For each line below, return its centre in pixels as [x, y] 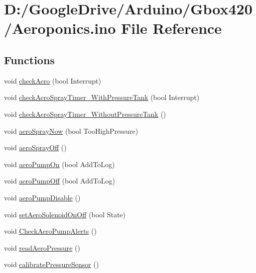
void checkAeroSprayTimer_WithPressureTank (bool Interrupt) [102, 97]
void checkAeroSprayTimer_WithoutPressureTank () [85, 114]
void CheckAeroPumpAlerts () [50, 231]
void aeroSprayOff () [35, 147]
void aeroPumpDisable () [42, 197]
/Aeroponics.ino [60, 28]
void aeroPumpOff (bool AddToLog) [60, 181]
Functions [29, 59]
